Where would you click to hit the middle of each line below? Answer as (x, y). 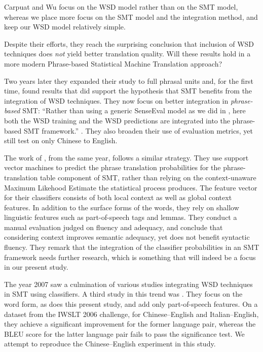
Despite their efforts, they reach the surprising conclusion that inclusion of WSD (129, 43)
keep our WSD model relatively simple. (65, 27)
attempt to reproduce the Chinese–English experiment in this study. (110, 344)
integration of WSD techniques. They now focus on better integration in (116, 100)
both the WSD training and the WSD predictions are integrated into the (117, 120)
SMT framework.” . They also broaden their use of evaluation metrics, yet (138, 130)
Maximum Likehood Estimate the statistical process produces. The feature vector (131, 187)
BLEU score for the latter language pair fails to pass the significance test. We (124, 333)
